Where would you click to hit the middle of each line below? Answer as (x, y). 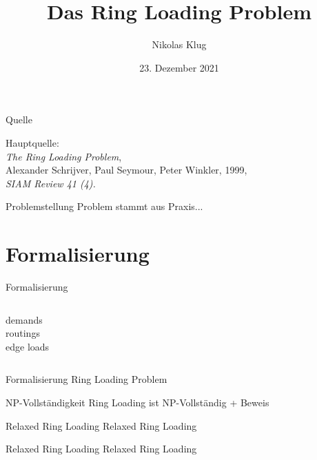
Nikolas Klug (179, 44)
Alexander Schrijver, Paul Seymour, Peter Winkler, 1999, (126, 170)
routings (23, 333)
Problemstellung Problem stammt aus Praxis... (104, 206)
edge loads (28, 346)
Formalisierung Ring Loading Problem (86, 379)
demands (24, 319)
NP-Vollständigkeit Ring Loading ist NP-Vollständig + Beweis (137, 402)
